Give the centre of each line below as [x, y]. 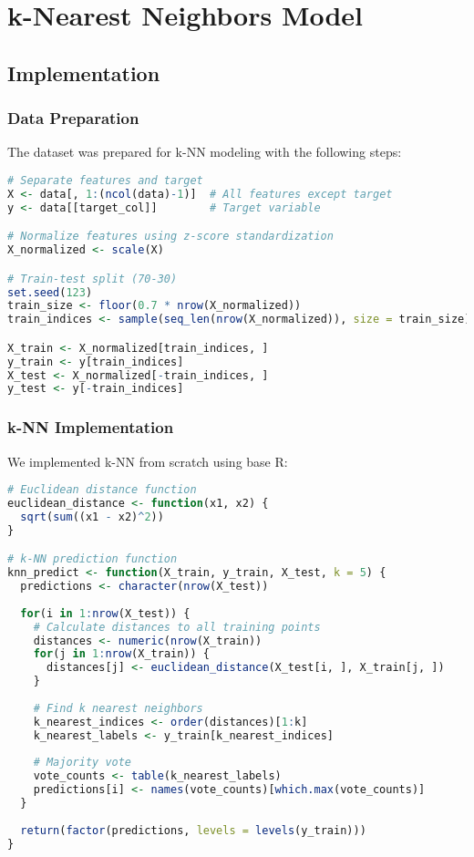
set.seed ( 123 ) [50, 292]
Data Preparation [73, 118]
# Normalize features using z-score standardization [170, 237]
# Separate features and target [105, 180]
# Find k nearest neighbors [118, 708]
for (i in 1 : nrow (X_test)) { [105, 613]
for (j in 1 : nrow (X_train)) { [121, 654]
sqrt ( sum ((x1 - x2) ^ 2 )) [92, 516]
